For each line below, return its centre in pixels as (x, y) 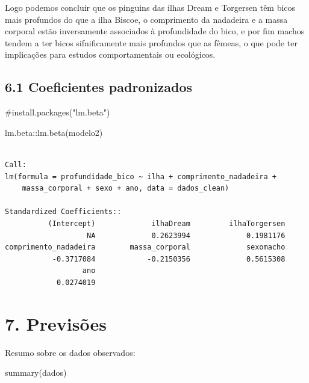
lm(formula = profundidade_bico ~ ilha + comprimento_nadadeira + (141, 176)
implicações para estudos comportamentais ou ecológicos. (110, 54)
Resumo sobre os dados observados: (70, 352)
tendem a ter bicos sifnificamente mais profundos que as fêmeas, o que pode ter (151, 42)
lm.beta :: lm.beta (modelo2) (54, 132)
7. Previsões (56, 323)
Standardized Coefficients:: (63, 212)
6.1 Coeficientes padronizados (99, 87)
